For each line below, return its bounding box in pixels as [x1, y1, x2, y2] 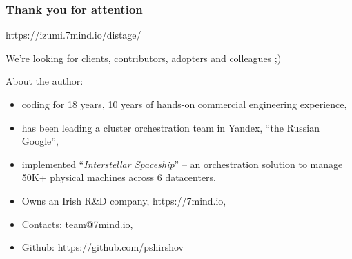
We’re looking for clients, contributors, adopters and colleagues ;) [6, 50, 282, 65]
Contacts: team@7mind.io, [21, 216, 133, 231]
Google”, [21, 134, 59, 148]
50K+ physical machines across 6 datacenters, [21, 170, 216, 185]
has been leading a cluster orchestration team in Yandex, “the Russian [21, 120, 320, 134]
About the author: [6, 74, 84, 88]
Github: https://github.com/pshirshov [21, 240, 184, 254]
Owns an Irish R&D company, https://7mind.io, [21, 193, 226, 207]
